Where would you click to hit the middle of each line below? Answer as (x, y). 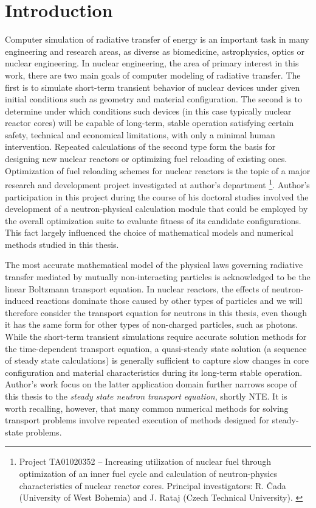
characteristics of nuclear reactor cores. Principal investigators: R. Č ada (153, 485)
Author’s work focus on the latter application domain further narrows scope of (151, 384)
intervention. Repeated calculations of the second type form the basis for (140, 146)
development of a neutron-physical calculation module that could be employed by (156, 209)
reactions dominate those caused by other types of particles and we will (170, 301)
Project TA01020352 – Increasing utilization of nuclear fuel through (145, 461)
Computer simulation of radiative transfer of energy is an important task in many (157, 39)
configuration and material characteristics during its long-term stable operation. (154, 372)
